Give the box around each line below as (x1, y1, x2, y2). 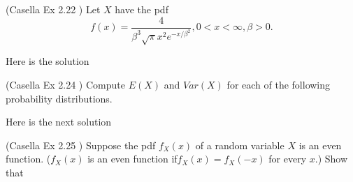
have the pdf (115, 2, 168, 16)
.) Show (315, 151, 348, 166)
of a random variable (195, 137, 284, 152)
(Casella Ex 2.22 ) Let (6, 2, 101, 16)
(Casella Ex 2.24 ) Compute (6, 77, 125, 91)
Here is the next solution (6, 114, 112, 129)
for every (268, 151, 307, 166)
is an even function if (87, 151, 178, 166)
